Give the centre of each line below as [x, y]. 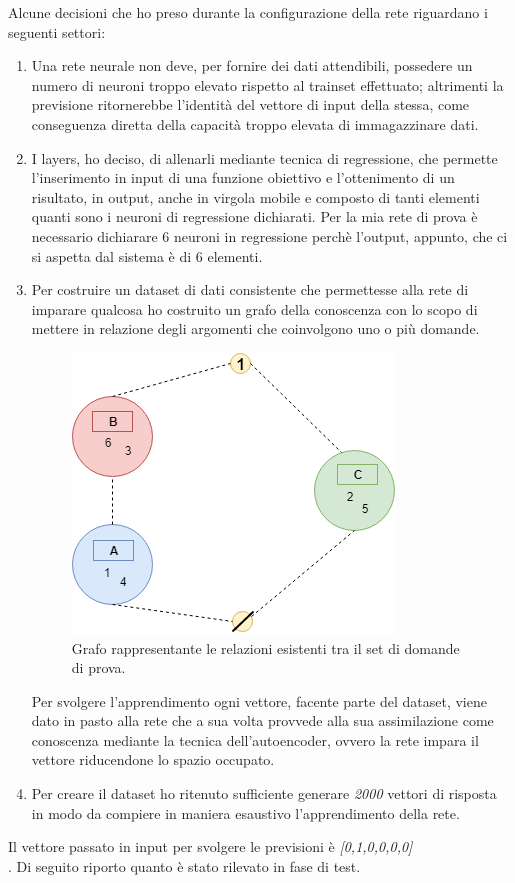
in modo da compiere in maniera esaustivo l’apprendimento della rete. [245, 812]
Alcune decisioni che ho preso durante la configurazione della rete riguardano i [248, 12]
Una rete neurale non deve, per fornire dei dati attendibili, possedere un [252, 65]
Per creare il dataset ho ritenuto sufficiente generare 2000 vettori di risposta [264, 793]
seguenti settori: [57, 31]
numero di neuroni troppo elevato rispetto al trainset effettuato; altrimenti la [267, 84]
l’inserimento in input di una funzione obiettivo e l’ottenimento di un [243, 177]
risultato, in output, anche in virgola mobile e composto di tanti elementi [255, 196]
